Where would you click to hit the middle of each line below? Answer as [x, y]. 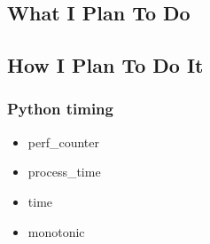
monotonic [56, 231]
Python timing [60, 109]
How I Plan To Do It [105, 65]
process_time [64, 172]
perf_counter [64, 142]
